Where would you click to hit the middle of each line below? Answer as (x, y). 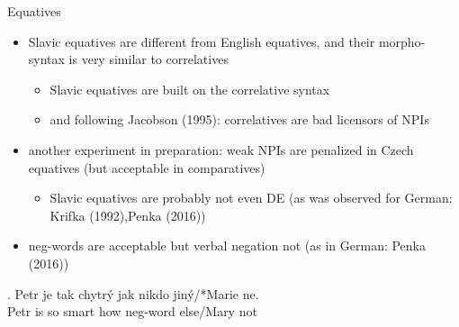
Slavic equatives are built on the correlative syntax (190, 89)
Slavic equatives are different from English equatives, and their (202, 41)
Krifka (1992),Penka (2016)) (128, 215)
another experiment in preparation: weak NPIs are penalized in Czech (221, 149)
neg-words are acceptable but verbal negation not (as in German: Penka (227, 245)
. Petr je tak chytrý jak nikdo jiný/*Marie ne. (133, 293)
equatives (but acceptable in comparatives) (147, 167)
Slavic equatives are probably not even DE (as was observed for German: (251, 198)
